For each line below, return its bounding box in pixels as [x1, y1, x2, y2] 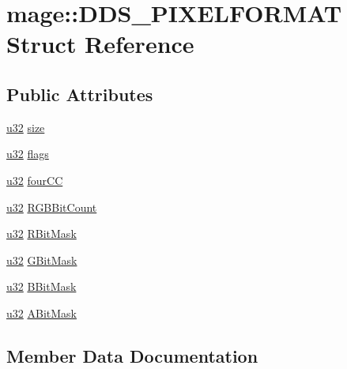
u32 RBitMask [6, 225, 77, 242]
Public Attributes [6, 81, 153, 106]
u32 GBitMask [6, 251, 77, 268]
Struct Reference [6, 28, 194, 60]
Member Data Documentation [6, 343, 258, 367]
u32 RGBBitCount [6, 198, 97, 215]
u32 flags [6, 145, 49, 162]
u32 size [6, 119, 45, 135]
